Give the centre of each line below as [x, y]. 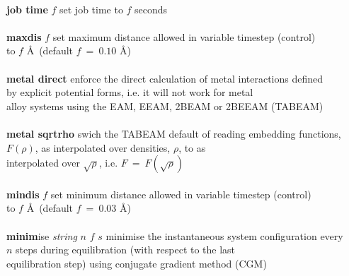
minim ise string [42, 235]
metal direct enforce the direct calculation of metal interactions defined [165, 78]
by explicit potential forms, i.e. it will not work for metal [130, 92]
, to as [192, 147]
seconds [151, 9]
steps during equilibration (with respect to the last [126, 250]
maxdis [24, 36]
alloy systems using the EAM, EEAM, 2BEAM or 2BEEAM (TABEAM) [165, 106]
